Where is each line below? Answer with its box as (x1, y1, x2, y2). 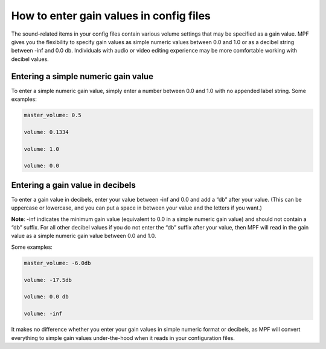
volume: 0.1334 (24, 129, 69, 135)
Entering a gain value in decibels (11, 180, 136, 190)
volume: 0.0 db (24, 293, 69, 300)
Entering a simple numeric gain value (11, 71, 154, 82)
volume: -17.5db (24, 277, 72, 283)
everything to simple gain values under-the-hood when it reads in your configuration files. (11, 334, 235, 341)
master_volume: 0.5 (24, 112, 81, 118)
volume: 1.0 (24, 146, 60, 152)
